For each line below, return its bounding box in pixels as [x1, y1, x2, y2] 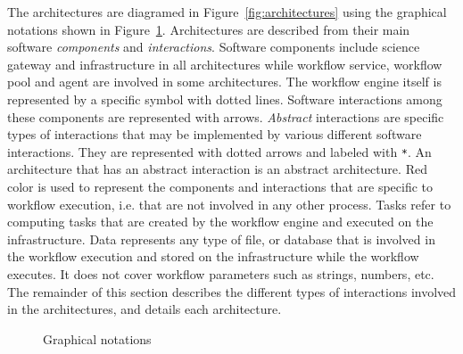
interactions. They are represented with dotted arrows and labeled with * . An [7, 142, 432, 161]
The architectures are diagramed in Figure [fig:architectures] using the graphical [7, 3, 447, 21]
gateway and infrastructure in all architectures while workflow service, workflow [7, 54, 442, 73]
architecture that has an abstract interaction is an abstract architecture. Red [7, 160, 427, 178]
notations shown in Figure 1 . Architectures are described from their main [7, 20, 410, 38]
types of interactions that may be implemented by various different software [7, 125, 422, 144]
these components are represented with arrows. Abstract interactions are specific [7, 107, 444, 126]
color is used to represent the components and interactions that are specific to [7, 177, 434, 195]
